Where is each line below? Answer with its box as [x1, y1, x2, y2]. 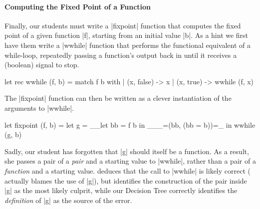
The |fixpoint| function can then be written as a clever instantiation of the [4, 93, 232, 103]
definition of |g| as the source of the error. [4, 195, 132, 205]
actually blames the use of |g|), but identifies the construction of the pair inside [4, 175, 247, 186]
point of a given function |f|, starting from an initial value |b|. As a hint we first [4, 30, 249, 40]
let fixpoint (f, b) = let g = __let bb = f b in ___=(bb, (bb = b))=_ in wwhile [4, 119, 256, 130]
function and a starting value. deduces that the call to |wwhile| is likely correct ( [4, 165, 251, 176]
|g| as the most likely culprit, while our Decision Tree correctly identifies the [4, 185, 238, 196]
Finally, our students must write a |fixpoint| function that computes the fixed [4, 20, 241, 30]
